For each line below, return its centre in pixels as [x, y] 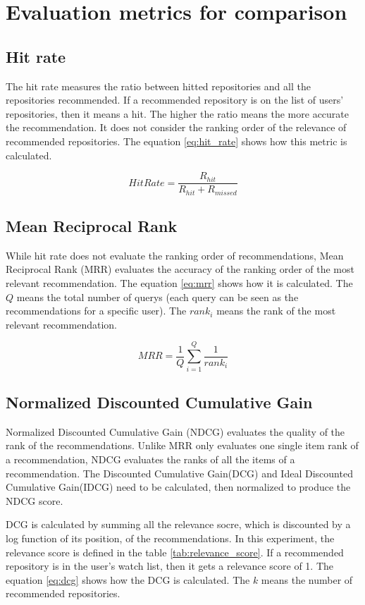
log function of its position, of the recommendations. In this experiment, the [170, 538]
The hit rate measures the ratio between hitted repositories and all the [158, 86]
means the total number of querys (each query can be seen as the [157, 297]
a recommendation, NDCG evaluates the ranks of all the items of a [150, 459]
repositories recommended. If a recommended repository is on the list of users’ [175, 100]
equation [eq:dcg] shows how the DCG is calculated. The [128, 579]
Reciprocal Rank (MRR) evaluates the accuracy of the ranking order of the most [180, 269]
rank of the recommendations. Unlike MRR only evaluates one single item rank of [182, 445]
